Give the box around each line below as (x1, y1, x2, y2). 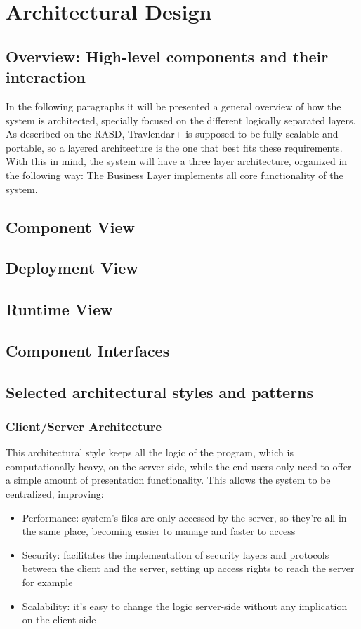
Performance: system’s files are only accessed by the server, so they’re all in (22, 510, 347, 524)
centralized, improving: (6, 486, 104, 501)
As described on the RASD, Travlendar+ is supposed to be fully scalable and (6, 126, 339, 141)
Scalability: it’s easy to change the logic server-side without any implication (22, 598, 348, 613)
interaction (6, 66, 86, 88)
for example (22, 575, 73, 589)
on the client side (22, 612, 96, 627)
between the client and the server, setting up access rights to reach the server (22, 561, 355, 576)
